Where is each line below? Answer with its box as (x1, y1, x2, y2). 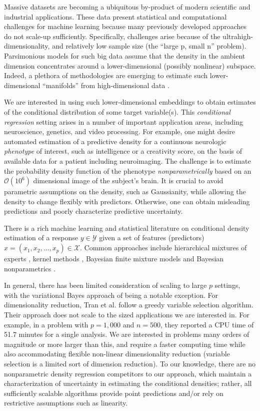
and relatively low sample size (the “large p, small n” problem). (52, 41, 246, 51)
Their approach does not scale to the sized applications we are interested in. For (4, 309, 249, 320)
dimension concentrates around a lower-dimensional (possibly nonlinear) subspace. (4, 60, 256, 71)
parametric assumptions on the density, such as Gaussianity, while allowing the (4, 186, 246, 197)
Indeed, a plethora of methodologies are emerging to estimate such (4, 70, 208, 81)
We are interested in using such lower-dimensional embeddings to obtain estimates (4, 97, 256, 107)
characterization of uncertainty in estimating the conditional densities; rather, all (4, 378, 252, 388)
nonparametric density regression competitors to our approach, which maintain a (4, 368, 252, 378)
